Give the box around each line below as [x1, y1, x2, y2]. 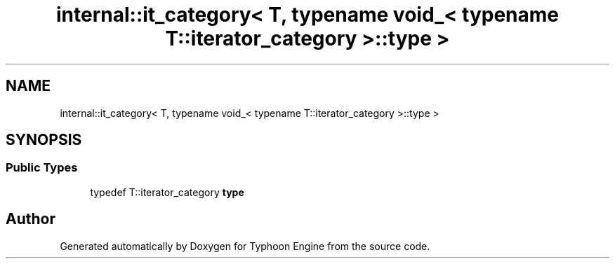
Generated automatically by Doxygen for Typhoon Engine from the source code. [60, 239, 430, 252]
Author [6, 210, 55, 228]
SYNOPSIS [6, 131, 82, 149]
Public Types [6, 160, 78, 175]
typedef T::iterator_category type [90, 186, 244, 198]
